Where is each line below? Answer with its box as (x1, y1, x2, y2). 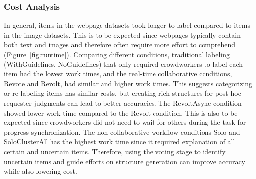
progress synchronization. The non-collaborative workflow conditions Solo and (4, 126, 240, 137)
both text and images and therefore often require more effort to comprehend (4, 39, 236, 50)
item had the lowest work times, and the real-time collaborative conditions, (4, 68, 232, 79)
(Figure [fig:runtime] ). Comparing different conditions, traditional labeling (4, 49, 230, 59)
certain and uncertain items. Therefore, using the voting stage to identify (4, 146, 226, 156)
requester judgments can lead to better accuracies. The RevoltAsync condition (4, 97, 242, 108)
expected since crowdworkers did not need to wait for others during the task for (4, 117, 246, 127)
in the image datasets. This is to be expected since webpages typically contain (4, 29, 241, 40)
